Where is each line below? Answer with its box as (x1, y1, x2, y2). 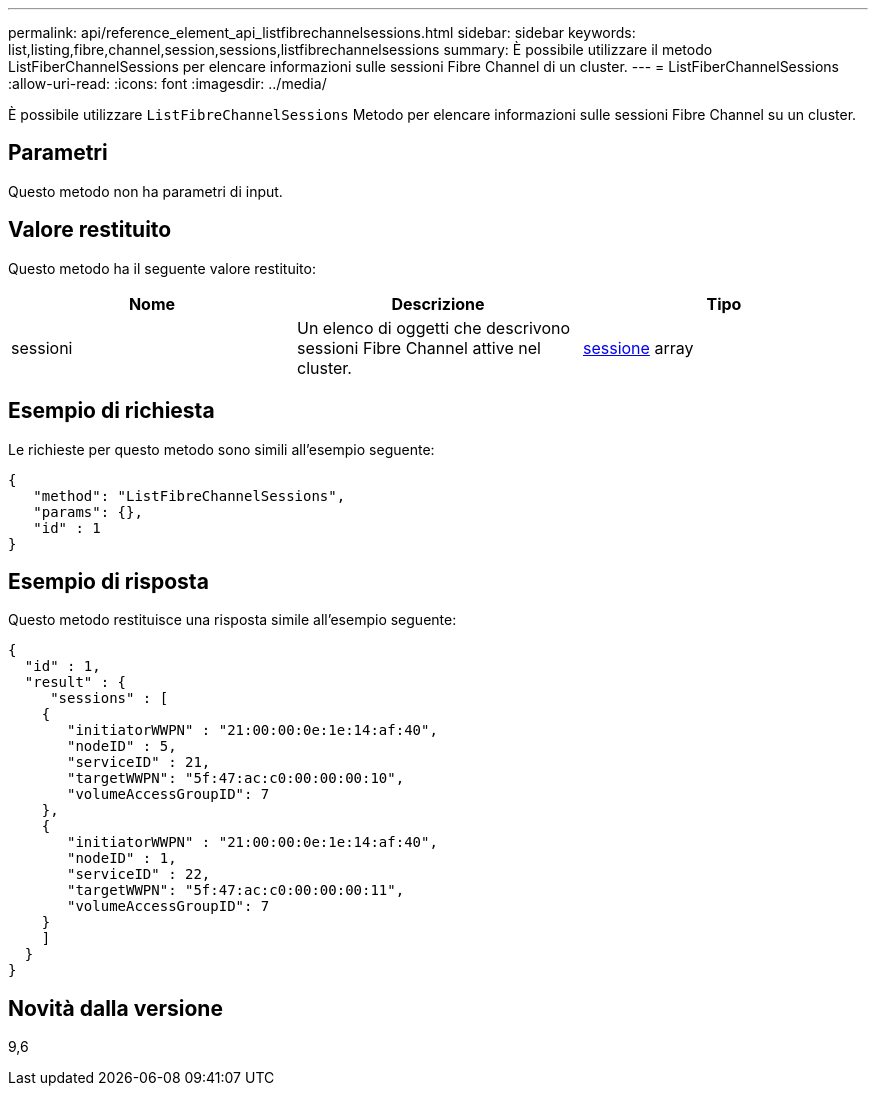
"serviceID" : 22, (67, 866, 211, 883)
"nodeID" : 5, (67, 738, 177, 755)
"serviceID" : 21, (67, 754, 211, 771)
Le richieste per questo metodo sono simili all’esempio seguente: (8, 440, 435, 458)
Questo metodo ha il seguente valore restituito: (8, 259, 316, 277)
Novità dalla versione (8, 995, 223, 1021)
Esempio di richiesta (8, 398, 215, 424)
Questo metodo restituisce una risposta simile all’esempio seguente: (8, 611, 457, 629)
